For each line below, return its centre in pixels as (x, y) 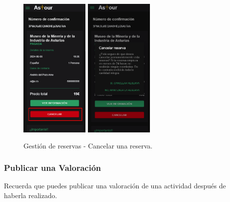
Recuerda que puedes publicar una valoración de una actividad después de (115, 186)
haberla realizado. (31, 195)
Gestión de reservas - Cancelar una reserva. (88, 146)
